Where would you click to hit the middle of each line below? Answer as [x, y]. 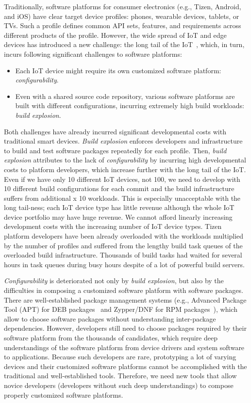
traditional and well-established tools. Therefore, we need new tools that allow [120, 376]
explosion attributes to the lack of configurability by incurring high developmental [125, 160]
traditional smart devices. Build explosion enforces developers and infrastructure [123, 141]
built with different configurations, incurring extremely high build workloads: [130, 105]
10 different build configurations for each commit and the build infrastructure [119, 188]
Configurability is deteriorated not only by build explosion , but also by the [114, 281]
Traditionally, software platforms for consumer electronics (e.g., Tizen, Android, [123, 6]
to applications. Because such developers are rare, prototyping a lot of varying [120, 357]
